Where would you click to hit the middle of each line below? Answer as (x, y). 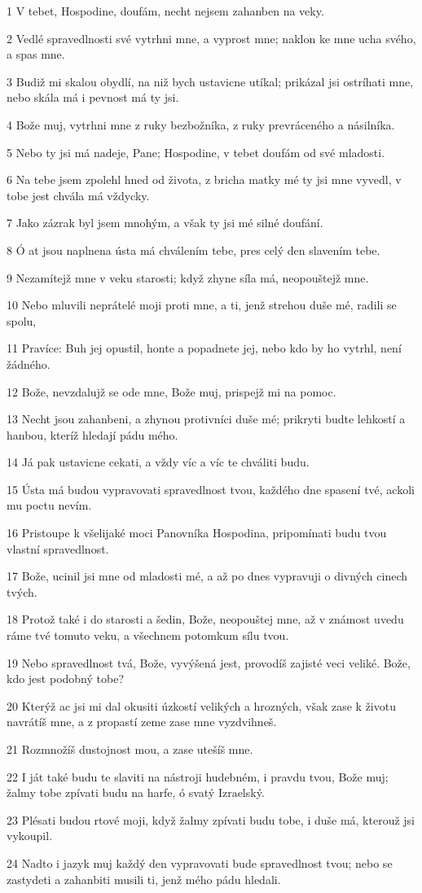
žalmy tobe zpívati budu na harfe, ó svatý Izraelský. (136, 792)
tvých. (22, 591)
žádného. (29, 363)
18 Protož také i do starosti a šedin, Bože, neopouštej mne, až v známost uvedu (205, 619)
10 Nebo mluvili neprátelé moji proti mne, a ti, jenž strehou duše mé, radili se (202, 305)
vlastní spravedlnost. (58, 548)
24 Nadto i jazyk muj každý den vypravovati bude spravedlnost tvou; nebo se (200, 862)
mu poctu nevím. (49, 505)
